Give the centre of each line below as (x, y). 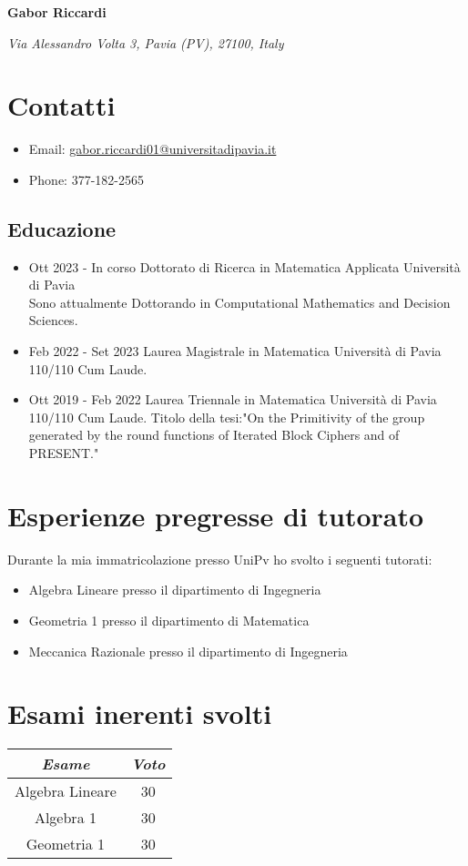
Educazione (62, 228)
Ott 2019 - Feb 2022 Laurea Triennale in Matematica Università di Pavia (233, 399)
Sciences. (53, 320)
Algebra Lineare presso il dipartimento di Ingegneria (175, 590)
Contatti (61, 105)
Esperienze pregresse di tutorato (216, 515)
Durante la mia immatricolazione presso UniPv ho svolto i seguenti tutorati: (220, 559)
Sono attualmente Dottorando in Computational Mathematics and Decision (239, 302)
